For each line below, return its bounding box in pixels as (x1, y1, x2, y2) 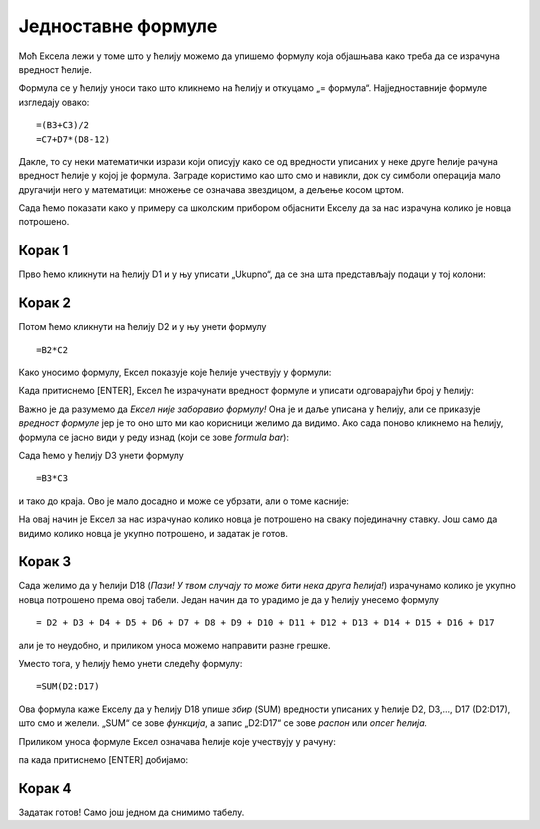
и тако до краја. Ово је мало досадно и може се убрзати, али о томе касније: (18, 495, 350, 507)
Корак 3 (18, 553, 72, 570)
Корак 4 (18, 780, 72, 797)
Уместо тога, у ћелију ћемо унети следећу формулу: (18, 658, 243, 670)
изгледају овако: (18, 96, 90, 108)
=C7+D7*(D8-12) (36, 133, 111, 145)
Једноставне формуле (18, 15, 218, 37)
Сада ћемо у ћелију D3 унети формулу (18, 450, 184, 461)
